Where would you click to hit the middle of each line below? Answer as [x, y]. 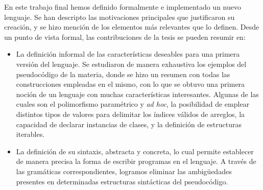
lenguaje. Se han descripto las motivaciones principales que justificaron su [119, 17]
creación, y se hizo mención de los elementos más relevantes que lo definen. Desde [132, 27]
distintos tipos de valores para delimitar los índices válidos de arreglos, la [130, 114]
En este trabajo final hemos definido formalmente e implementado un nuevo [123, 7]
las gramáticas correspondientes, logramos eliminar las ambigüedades [124, 171]
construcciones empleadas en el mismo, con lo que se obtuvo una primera [130, 84]
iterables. [30, 134]
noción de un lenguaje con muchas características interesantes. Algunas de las [137, 94]
